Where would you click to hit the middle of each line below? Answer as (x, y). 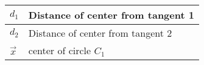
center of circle (60, 50)
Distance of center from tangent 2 (100, 33)
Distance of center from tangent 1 (111, 15)
